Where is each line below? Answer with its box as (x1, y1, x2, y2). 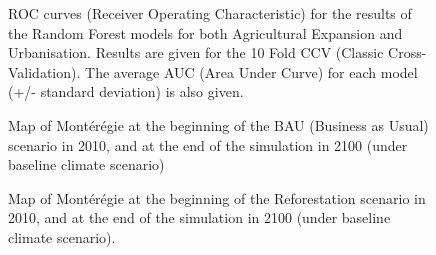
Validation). (8, 61, 81, 82)
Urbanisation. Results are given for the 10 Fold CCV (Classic (8, 42, 384, 63)
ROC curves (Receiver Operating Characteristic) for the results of (8, 3, 412, 23)
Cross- (388, 42, 427, 63)
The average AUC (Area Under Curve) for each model (85, 61, 418, 82)
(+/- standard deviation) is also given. (8, 81, 244, 102)
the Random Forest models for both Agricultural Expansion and (8, 22, 403, 43)
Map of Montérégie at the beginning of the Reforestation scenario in (8, 187, 426, 208)
